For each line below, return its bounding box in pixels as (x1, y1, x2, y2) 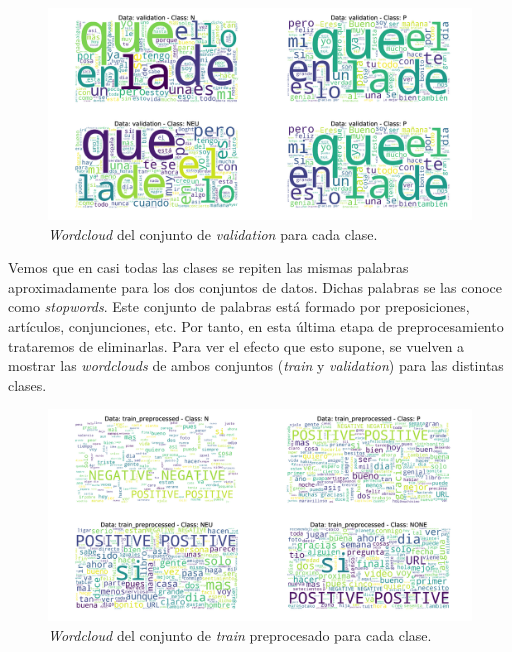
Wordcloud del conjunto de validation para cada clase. (48, 223, 378, 244)
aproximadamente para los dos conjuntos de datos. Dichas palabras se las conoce (8, 276, 503, 297)
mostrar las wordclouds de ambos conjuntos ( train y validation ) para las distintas (8, 355, 504, 376)
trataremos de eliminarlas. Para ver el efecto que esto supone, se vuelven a (8, 335, 465, 356)
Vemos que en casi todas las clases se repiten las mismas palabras (8, 257, 409, 278)
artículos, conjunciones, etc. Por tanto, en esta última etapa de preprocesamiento (8, 315, 504, 336)
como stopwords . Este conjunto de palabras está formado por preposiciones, (8, 296, 470, 317)
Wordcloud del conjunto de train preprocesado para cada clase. (48, 624, 432, 645)
